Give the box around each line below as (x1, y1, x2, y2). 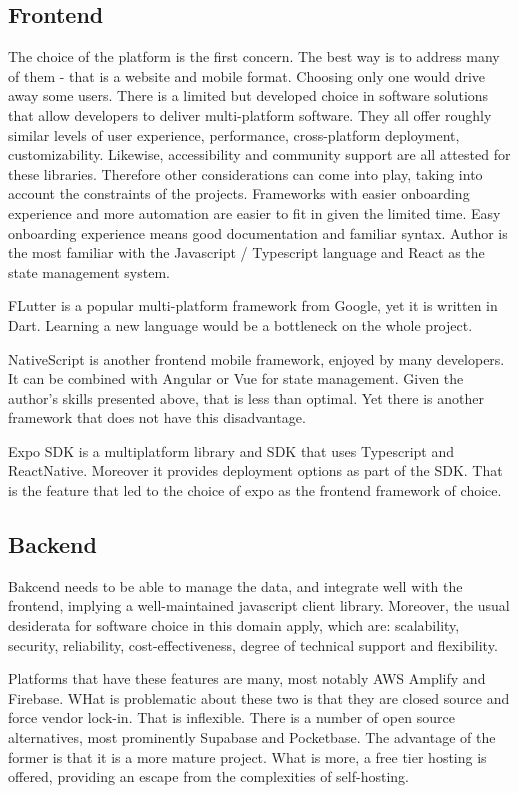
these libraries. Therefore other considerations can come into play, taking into (8, 163, 483, 184)
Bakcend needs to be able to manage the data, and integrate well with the (8, 575, 463, 596)
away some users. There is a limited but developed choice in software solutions (8, 85, 489, 106)
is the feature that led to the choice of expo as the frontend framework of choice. (8, 480, 502, 501)
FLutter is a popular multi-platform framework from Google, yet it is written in (8, 295, 498, 316)
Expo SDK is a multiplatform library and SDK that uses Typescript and (8, 440, 454, 461)
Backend (8, 529, 97, 560)
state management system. (8, 261, 170, 282)
